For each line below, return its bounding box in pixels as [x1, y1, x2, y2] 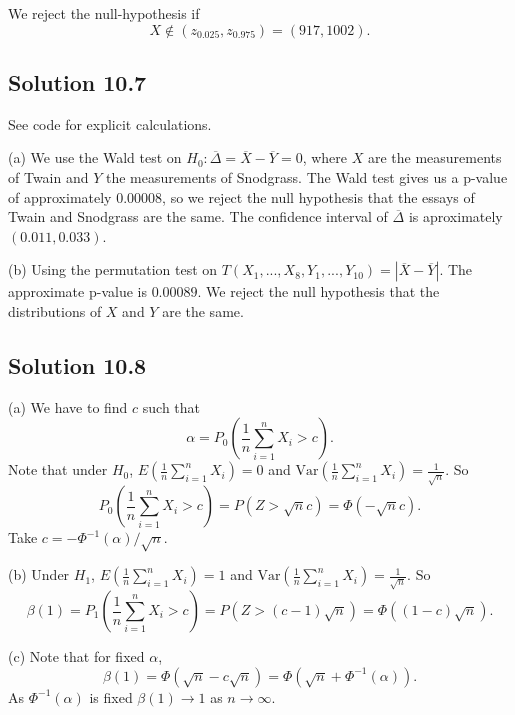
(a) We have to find [8, 396, 128, 417]
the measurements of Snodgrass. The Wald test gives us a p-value [105, 166, 508, 187]
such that [142, 396, 201, 417]
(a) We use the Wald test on [8, 147, 182, 168]
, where [302, 147, 348, 168]
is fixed [89, 686, 133, 707]
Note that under [8, 459, 108, 480]
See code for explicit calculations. [8, 113, 212, 134]
